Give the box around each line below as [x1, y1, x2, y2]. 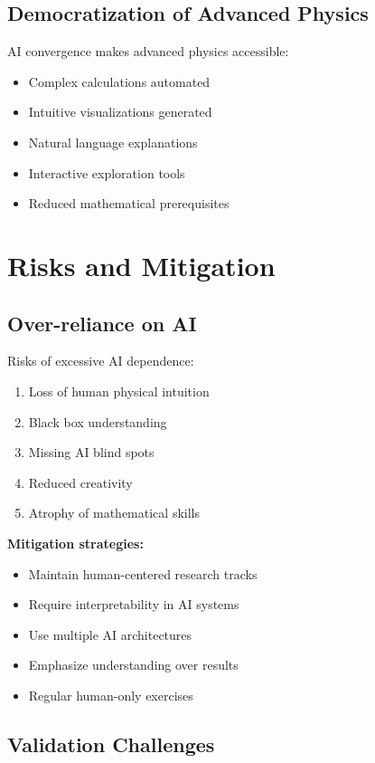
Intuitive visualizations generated [28, 102, 212, 121]
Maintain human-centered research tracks [28, 564, 258, 583]
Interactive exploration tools [28, 163, 185, 182]
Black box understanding [28, 412, 167, 431]
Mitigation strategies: [7, 533, 144, 552]
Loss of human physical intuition [28, 381, 210, 400]
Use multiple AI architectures [28, 625, 192, 644]
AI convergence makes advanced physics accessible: [7, 42, 289, 61]
